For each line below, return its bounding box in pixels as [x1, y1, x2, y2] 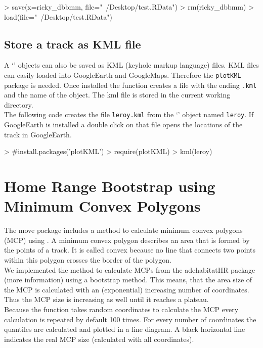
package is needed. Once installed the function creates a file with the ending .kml [4, 79, 257, 90]
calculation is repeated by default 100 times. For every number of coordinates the [4, 314, 256, 324]
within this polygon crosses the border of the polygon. [4, 255, 172, 265]
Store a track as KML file [4, 36, 141, 52]
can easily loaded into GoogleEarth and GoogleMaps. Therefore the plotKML [4, 69, 241, 80]
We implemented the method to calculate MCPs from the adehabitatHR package [4, 264, 255, 275]
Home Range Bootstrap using [4, 176, 215, 196]
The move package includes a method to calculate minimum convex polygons [4, 225, 243, 235]
